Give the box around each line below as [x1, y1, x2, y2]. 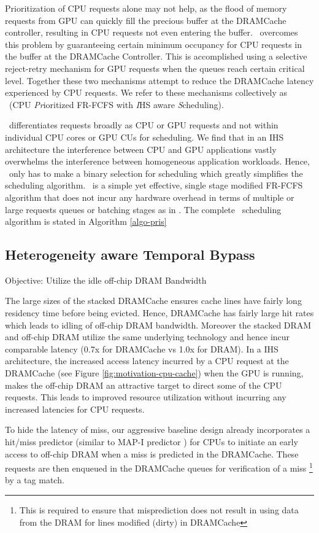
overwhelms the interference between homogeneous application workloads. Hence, [5, 155, 310, 168]
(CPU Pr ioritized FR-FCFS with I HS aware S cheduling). [9, 98, 224, 111]
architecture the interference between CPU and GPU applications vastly [5, 142, 277, 155]
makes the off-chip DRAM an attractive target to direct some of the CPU [5, 378, 282, 391]
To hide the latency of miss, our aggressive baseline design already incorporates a [5, 423, 310, 436]
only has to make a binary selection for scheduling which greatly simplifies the [9, 166, 303, 179]
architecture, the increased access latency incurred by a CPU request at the [5, 354, 289, 367]
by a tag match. [5, 473, 64, 486]
